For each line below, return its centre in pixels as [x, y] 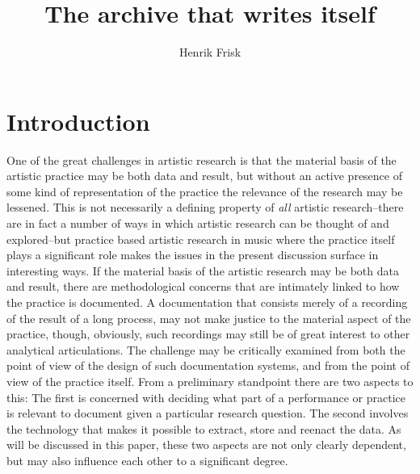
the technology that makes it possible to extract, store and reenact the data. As [204, 428]
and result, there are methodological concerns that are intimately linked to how [203, 286]
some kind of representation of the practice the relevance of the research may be [205, 191]
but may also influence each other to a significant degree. [147, 460]
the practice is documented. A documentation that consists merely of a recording [207, 302]
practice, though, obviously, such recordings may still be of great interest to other [208, 334]
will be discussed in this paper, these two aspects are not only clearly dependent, [206, 445]
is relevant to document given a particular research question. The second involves [208, 413]
